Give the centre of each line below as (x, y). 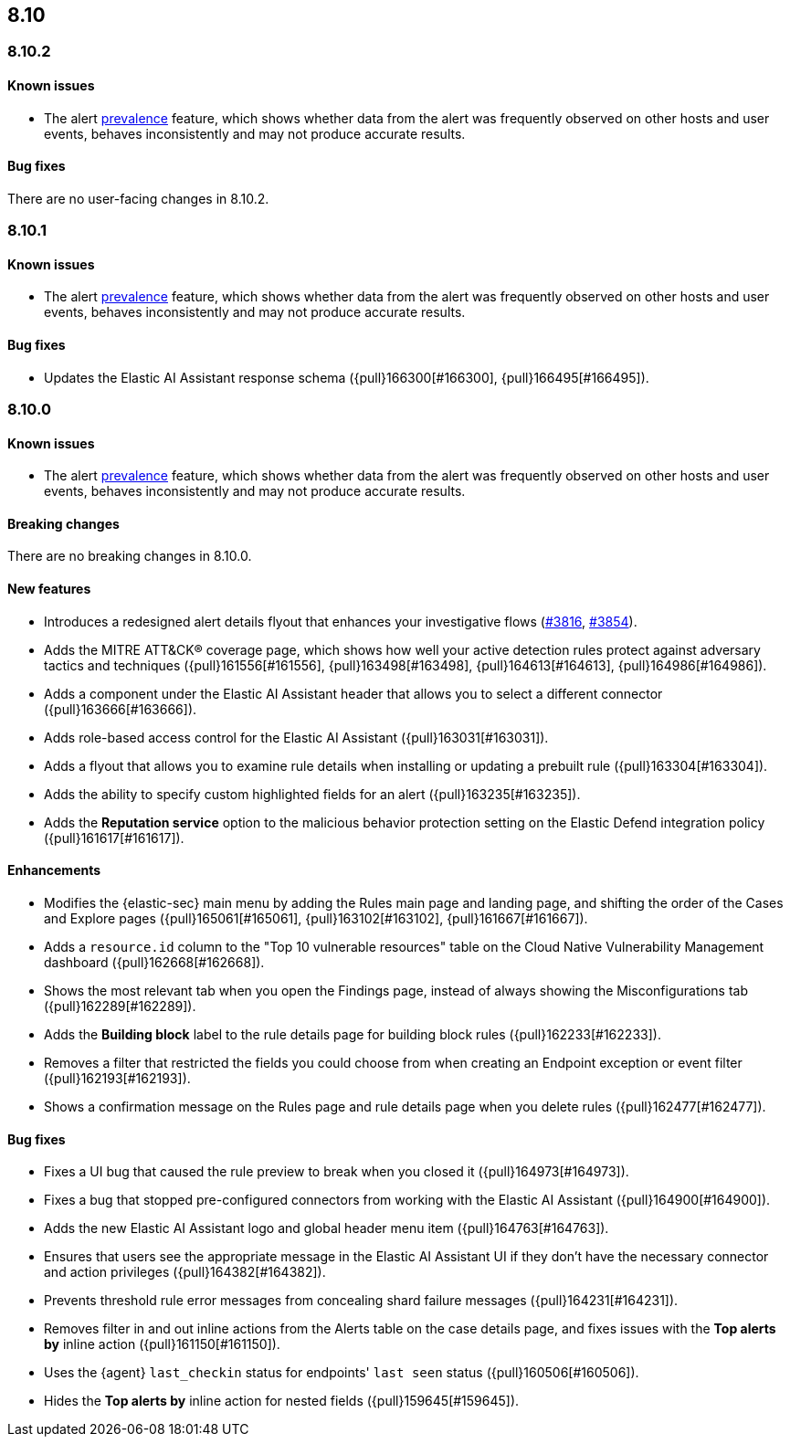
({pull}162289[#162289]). (120, 1006)
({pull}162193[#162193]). (117, 1078)
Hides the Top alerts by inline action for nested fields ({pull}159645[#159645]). (282, 1401)
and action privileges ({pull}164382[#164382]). (185, 1272)
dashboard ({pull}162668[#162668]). (154, 962)
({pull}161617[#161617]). (114, 838)
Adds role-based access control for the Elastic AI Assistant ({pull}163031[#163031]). (296, 737)
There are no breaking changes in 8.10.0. (130, 556)
